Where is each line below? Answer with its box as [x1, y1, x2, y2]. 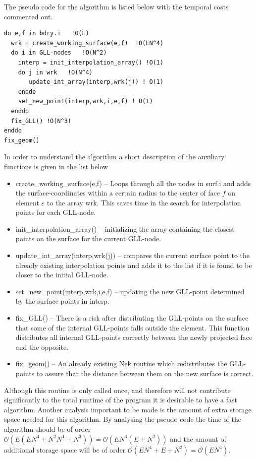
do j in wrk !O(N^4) [18, 68, 93, 76]
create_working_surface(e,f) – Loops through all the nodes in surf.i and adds [15, 178, 251, 188]
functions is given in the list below [4, 161, 108, 171]
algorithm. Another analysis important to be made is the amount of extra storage [4, 404, 252, 414]
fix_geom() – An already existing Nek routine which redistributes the [15, 358, 227, 369]
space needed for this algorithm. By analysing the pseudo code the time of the [4, 414, 241, 424]
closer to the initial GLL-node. [15, 269, 108, 280]
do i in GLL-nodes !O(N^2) [11, 49, 107, 57]
